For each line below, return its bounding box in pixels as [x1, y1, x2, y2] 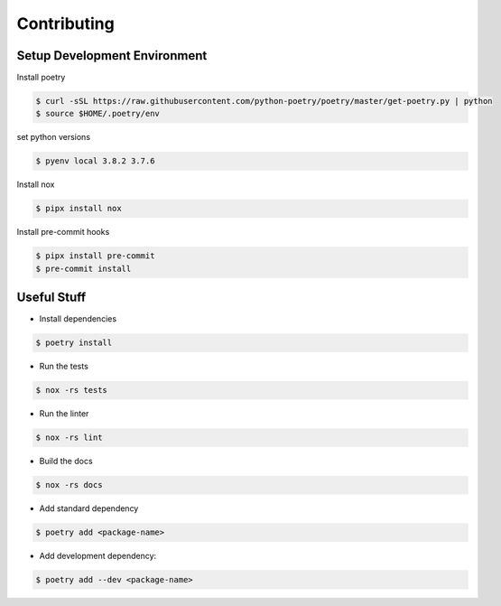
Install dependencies [39, 313, 117, 324]
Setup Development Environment [16, 48, 208, 63]
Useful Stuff [16, 290, 87, 305]
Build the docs [39, 456, 94, 467]
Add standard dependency [39, 503, 139, 514]
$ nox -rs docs [35, 480, 103, 490]
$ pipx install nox [35, 203, 122, 214]
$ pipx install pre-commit [35, 251, 155, 261]
